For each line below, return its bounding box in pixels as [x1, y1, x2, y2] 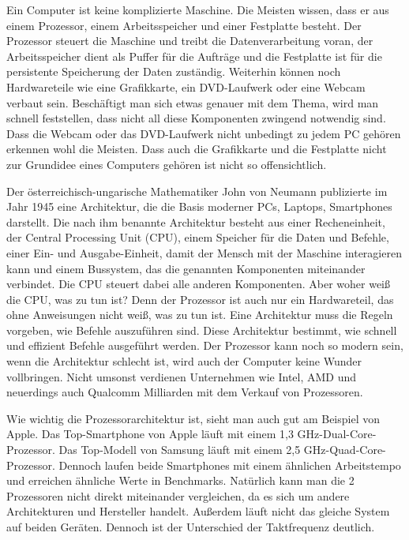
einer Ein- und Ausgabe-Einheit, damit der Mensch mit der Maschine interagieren [6, 244, 402, 261]
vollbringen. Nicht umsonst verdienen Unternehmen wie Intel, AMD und [6, 368, 357, 384]
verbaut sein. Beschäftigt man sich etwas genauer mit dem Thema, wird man [6, 94, 379, 111]
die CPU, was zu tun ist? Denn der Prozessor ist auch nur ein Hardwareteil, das [6, 291, 394, 307]
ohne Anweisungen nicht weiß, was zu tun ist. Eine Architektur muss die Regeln [6, 306, 393, 323]
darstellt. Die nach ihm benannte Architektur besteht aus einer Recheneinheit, [6, 213, 385, 230]
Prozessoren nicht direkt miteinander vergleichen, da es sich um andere [6, 487, 350, 504]
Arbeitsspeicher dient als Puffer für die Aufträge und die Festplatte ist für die [6, 47, 382, 64]
